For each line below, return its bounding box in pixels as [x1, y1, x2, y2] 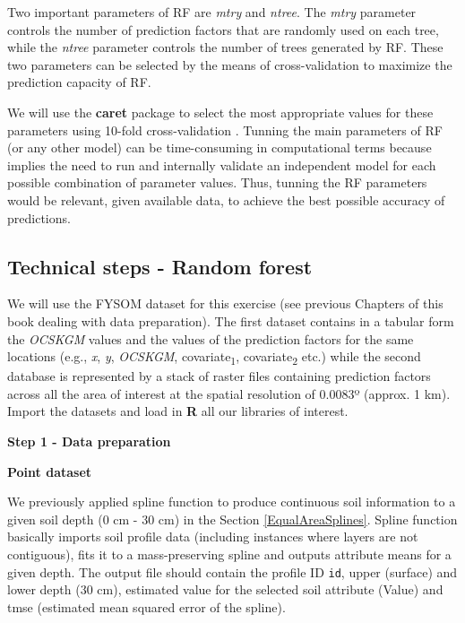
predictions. [7, 208, 71, 227]
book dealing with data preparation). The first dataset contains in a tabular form [7, 311, 454, 330]
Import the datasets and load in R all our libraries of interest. [7, 402, 349, 420]
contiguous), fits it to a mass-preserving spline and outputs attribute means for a [7, 544, 452, 563]
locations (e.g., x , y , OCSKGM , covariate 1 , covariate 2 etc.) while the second [7, 347, 421, 368]
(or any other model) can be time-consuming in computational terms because [7, 138, 432, 157]
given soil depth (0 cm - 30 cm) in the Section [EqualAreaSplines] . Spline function [7, 509, 458, 528]
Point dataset [7, 462, 92, 480]
